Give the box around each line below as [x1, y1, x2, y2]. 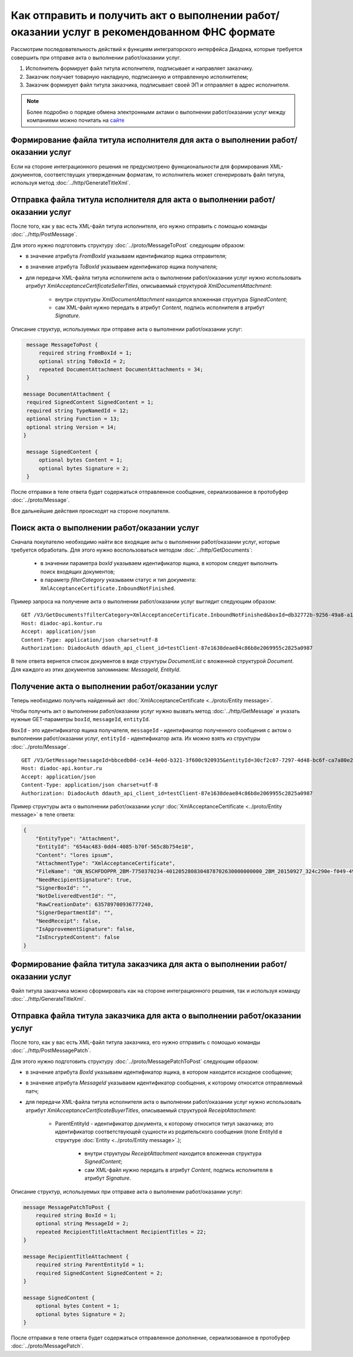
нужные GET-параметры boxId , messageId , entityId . [11, 716, 150, 723]
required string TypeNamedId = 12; [26, 407, 129, 414]
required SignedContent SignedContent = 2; [35, 1269, 163, 1276]
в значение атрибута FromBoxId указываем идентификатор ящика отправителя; [25, 253, 227, 260]
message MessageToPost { [26, 341, 98, 348]
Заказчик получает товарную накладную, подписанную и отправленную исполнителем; [25, 73, 249, 80]
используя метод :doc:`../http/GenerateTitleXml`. [11, 180, 131, 187]
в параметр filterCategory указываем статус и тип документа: [40, 576, 197, 583]
